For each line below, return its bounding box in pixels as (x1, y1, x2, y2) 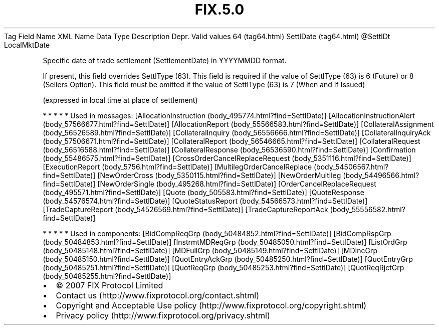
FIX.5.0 (194, 1, 245, 18)
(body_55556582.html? (330, 205, 405, 214)
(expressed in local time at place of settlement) (43, 95, 198, 104)
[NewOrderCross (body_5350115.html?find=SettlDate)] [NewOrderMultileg (97, 171, 341, 180)
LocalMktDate (4, 40, 50, 49)
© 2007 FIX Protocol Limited (56, 280, 163, 290)
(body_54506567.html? (314, 162, 389, 171)
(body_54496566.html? (343, 171, 419, 180)
